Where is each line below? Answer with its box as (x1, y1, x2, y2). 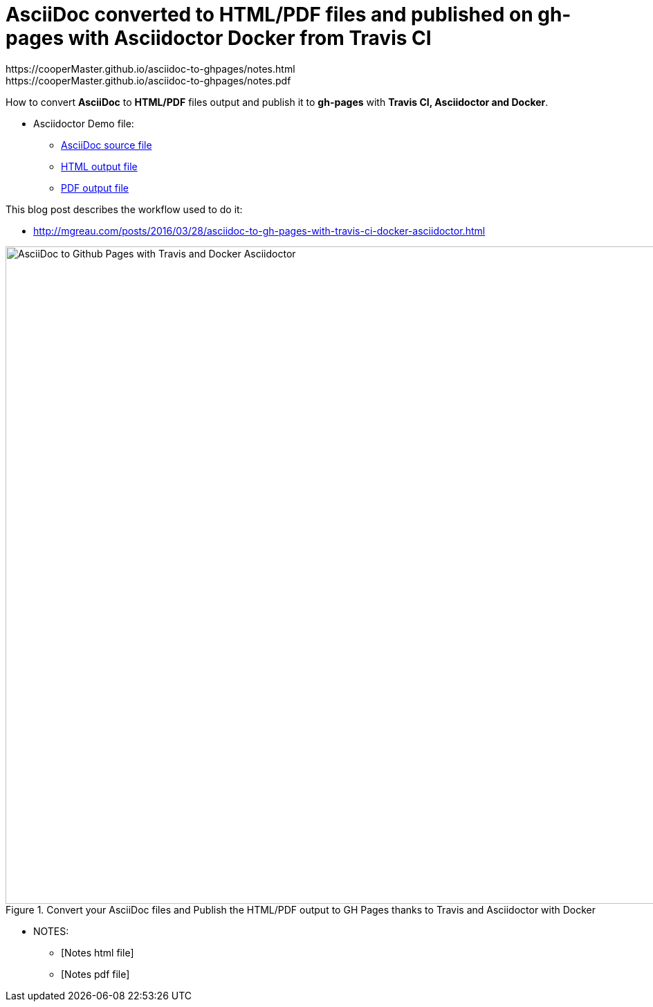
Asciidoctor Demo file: (33, 117, 134, 129)
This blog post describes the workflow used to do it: (6, 203, 243, 215)
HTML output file (61, 160, 138, 172)
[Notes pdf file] (61, 968, 130, 980)
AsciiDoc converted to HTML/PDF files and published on (6, 3, 533, 26)
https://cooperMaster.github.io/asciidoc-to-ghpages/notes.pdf (6, 74, 291, 87)
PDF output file (61, 181, 129, 194)
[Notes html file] (61, 946, 134, 959)
